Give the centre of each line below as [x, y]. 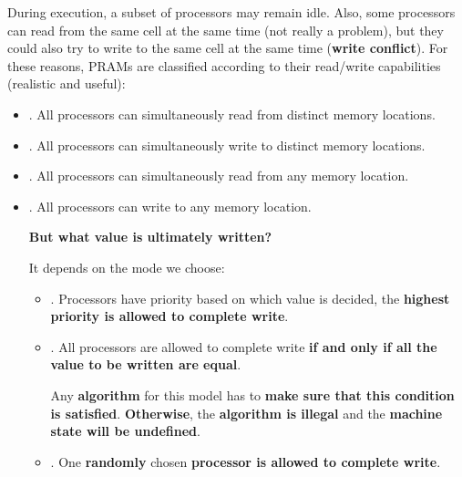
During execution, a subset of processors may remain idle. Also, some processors [231, 12]
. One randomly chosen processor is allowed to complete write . [246, 461]
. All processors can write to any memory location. [170, 206]
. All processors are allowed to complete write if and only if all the [244, 346]
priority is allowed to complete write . [169, 316]
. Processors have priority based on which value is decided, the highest [250, 298]
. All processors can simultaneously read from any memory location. [219, 176]
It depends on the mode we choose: [127, 267]
